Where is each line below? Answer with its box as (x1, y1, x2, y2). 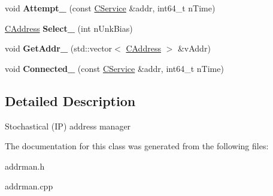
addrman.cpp (5, 180, 53, 192)
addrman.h (5, 159, 45, 172)
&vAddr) (177, 42, 211, 55)
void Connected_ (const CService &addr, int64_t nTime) (5, 62, 224, 74)
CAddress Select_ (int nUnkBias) (5, 22, 133, 34)
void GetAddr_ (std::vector (5, 42, 113, 55)
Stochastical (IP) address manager (5, 119, 131, 132)
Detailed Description (5, 91, 136, 110)
